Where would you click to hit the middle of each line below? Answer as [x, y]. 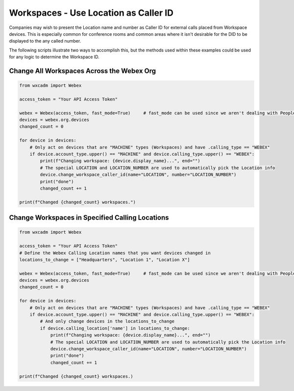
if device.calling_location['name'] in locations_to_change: [115, 328]
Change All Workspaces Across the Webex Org [83, 71]
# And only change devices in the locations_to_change [107, 321]
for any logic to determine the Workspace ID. [54, 57]
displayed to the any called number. [45, 41]
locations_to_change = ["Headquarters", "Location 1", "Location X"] [105, 259]
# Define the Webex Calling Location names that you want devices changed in [115, 253]
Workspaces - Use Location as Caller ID [91, 13]
